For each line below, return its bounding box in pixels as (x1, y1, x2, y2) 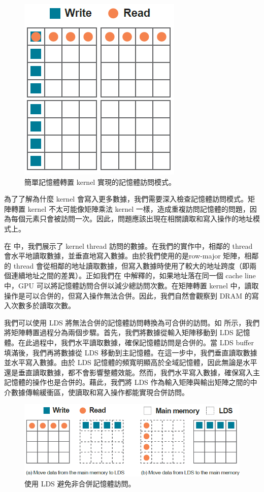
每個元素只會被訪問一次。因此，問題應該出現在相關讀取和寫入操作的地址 (11, 213, 253, 224)
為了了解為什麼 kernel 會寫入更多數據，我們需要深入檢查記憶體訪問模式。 (4, 193, 248, 204)
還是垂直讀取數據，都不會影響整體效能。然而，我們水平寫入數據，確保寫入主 (4, 367, 260, 377)
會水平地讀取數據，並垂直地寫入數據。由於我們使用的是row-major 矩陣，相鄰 (4, 250, 259, 261)
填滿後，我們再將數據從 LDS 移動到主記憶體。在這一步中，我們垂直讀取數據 (4, 347, 257, 357)
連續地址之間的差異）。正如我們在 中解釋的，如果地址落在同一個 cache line (11, 270, 256, 281)
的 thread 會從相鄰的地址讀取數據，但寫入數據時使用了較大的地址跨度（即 (4, 260, 250, 271)
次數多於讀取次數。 (11, 300, 75, 311)
